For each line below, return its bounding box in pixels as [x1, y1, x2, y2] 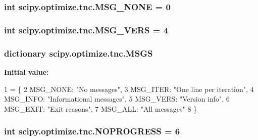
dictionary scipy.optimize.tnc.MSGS [4, 46, 153, 59]
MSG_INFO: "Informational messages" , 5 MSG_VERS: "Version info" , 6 [4, 94, 230, 104]
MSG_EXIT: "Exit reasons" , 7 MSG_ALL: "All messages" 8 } [4, 103, 197, 114]
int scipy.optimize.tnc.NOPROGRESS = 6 [4, 125, 180, 137]
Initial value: [4, 66, 49, 77]
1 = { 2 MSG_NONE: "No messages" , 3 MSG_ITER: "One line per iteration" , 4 [4, 83, 254, 94]
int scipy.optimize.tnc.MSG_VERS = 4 [4, 23, 169, 36]
